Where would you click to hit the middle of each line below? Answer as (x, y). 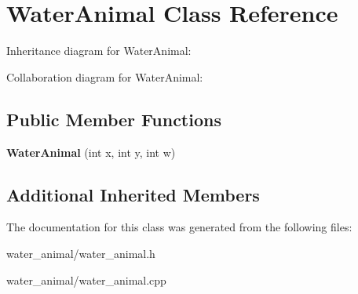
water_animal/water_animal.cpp (86, 279)
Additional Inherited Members (133, 194)
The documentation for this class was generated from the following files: (179, 227)
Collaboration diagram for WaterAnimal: (105, 76)
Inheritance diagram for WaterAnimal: (99, 51)
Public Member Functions (114, 119)
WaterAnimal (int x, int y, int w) (91, 152)
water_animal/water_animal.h (81, 253)
